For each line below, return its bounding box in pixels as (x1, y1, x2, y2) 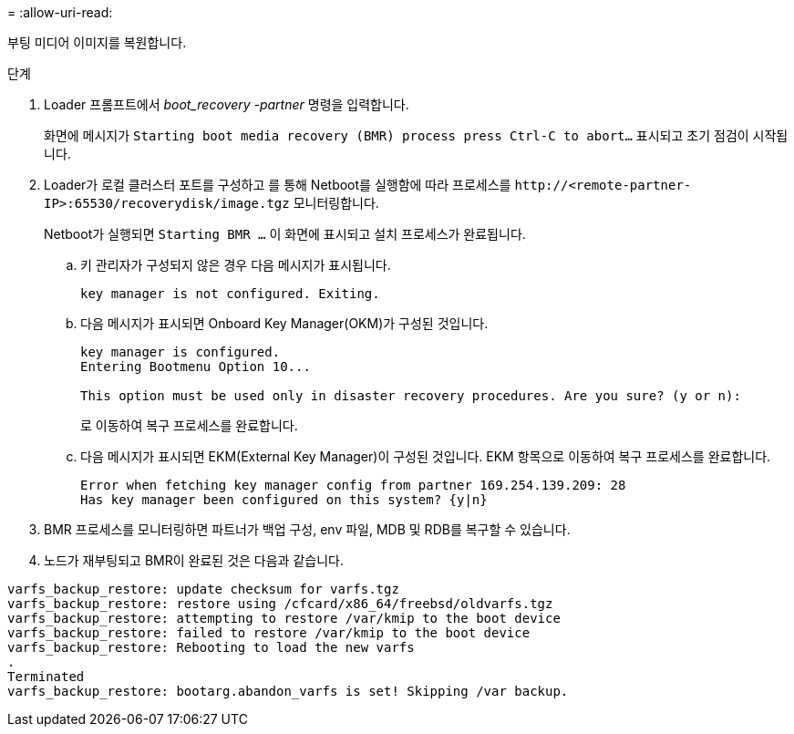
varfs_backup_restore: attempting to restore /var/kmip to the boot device (7, 611, 561, 625)
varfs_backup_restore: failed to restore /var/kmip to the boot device (7, 625, 531, 640)
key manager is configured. (80, 345, 281, 359)
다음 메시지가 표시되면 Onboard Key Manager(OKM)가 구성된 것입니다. (80, 315, 489, 331)
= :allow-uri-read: (7, 5, 113, 20)
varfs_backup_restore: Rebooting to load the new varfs (7, 640, 415, 655)
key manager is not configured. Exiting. (80, 286, 380, 301)
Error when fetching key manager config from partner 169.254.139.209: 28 (80, 478, 626, 492)
